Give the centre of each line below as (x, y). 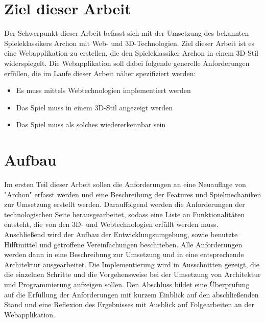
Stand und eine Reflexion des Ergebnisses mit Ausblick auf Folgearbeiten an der (129, 304)
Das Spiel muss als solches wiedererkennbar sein (91, 124)
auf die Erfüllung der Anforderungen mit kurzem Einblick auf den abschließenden (131, 294)
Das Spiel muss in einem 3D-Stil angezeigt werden (94, 107)
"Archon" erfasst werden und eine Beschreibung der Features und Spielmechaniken (133, 194)
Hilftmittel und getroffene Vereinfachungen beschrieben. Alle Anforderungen (123, 244)
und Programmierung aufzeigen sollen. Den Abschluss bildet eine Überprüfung (127, 284)
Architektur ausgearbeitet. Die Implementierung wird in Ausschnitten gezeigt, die (132, 264)
